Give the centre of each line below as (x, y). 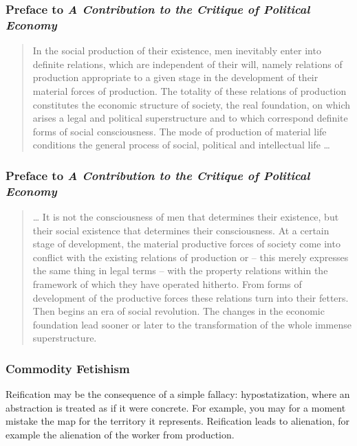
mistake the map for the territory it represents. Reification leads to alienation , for (178, 421)
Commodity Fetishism (68, 368)
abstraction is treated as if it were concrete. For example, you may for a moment (176, 407)
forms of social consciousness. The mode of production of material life (180, 131)
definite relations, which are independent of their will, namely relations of (187, 64)
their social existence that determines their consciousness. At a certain (181, 230)
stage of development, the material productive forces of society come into (186, 244)
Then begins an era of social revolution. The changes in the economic (178, 311)
